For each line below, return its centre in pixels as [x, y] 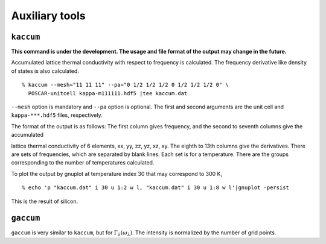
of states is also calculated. [45, 71]
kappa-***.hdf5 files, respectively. [57, 115]
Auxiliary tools [48, 16]
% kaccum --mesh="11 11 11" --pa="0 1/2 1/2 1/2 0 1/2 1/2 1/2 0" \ [125, 85]
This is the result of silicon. [45, 201]
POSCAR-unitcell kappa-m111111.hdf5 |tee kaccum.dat [108, 93]
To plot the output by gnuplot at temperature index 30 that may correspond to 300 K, [117, 174]
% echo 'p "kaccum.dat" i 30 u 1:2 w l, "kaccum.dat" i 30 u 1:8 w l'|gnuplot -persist [156, 188]
